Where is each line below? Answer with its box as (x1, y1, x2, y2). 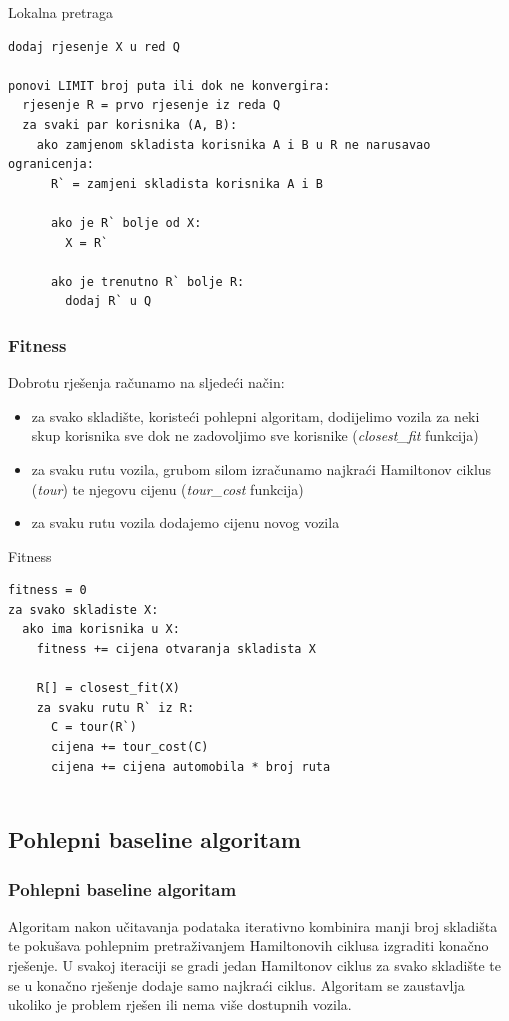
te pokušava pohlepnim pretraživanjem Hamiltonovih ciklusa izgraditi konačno (8, 935, 489, 956)
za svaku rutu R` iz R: (36, 700, 195, 715)
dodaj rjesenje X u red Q (8, 39, 180, 54)
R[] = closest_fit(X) (36, 681, 180, 696)
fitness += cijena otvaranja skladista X (36, 642, 316, 657)
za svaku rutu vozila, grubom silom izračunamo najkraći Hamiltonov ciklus (31, 458, 492, 479)
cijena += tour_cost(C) (50, 740, 209, 755)
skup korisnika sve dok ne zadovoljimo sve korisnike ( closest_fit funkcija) (31, 425, 479, 446)
